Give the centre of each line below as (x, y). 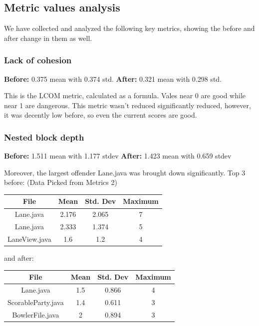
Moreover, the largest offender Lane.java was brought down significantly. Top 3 (125, 172)
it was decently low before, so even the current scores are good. (101, 115)
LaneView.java (29, 239)
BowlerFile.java (36, 314)
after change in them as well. (48, 38)
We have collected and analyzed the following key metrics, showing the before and (129, 28)
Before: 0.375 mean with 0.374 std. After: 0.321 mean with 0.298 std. (113, 79)
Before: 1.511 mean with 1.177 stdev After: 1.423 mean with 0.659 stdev (118, 156)
